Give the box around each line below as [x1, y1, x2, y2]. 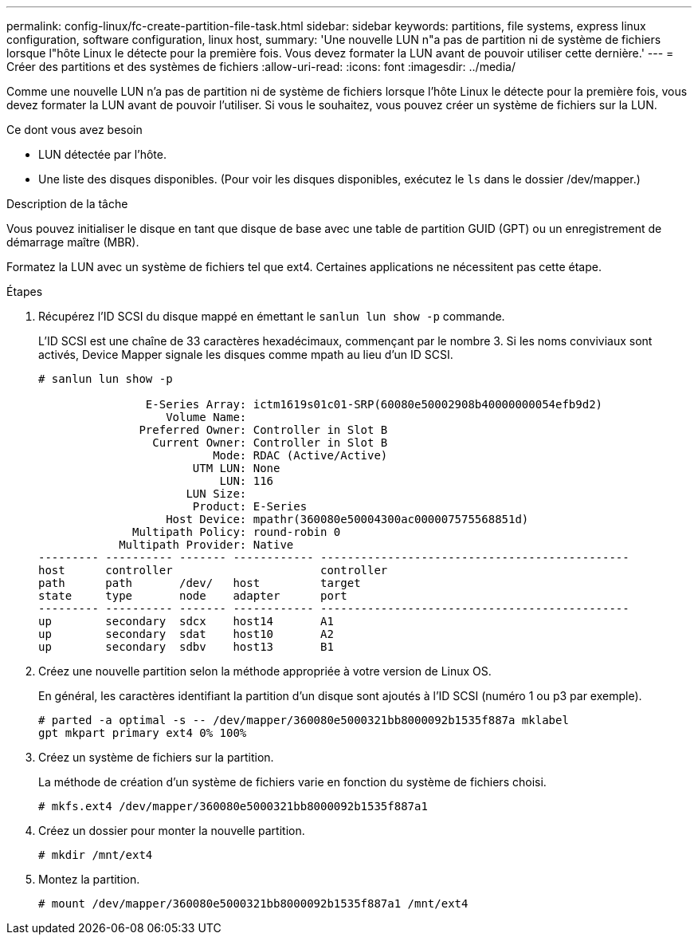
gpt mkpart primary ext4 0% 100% [38, 726, 247, 739]
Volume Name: [166, 411, 247, 423]
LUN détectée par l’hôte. [38, 148, 167, 161]
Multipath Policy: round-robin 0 [132, 526, 341, 538]
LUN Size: [186, 487, 247, 500]
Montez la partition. [38, 872, 140, 886]
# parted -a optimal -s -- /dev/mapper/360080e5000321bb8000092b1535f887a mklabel [38, 714, 569, 726]
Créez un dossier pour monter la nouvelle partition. [38, 824, 305, 837]
